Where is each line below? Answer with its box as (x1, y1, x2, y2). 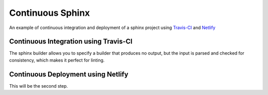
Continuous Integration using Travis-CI (9, 37, 133, 46)
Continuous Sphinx (9, 7, 90, 18)
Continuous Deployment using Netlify (9, 70, 129, 78)
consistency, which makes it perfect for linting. (9, 57, 105, 63)
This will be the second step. (9, 83, 68, 89)
